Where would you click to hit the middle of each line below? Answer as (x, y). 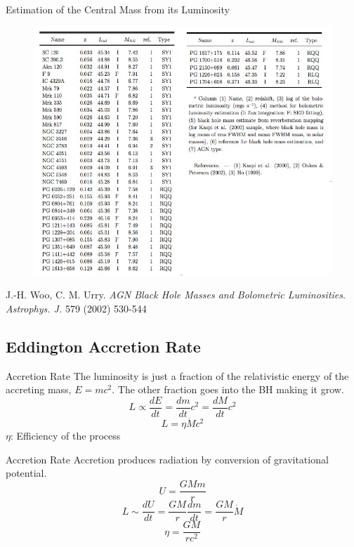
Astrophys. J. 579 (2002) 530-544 (76, 308)
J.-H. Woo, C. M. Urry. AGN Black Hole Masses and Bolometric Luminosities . (176, 295)
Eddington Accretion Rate (103, 346)
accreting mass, (39, 389)
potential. (26, 473)
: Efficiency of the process (65, 436)
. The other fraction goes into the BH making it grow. (228, 389)
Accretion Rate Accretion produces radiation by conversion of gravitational (167, 459)
